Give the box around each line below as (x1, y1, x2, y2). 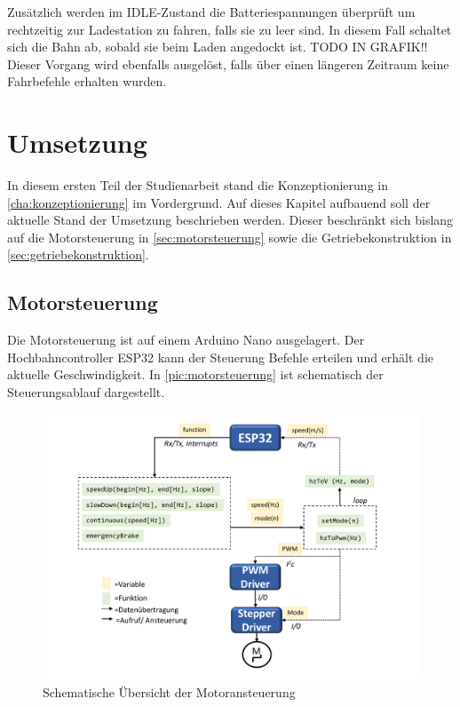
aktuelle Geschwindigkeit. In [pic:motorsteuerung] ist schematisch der (7, 365, 384, 384)
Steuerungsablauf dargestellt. (7, 383, 165, 401)
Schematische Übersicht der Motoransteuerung (43, 683, 296, 702)
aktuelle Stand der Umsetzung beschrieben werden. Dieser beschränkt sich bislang (7, 211, 454, 229)
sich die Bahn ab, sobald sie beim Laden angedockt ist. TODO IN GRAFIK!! (7, 37, 428, 56)
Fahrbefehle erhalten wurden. (7, 72, 167, 91)
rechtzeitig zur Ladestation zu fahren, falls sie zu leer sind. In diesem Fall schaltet (7, 20, 452, 38)
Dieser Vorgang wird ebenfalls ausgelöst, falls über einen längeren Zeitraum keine (7, 54, 449, 73)
